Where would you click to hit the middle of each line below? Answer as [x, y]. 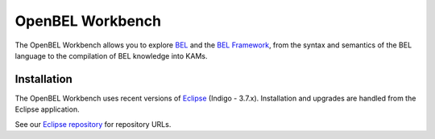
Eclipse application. [47, 109]
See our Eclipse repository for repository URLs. [93, 124]
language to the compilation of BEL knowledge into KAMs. [111, 55]
